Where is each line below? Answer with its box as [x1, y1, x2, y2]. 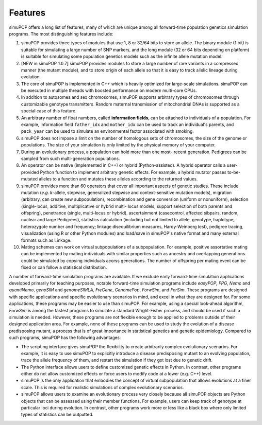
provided [21, 169, 39, 175]
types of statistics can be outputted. [21, 411, 94, 418]
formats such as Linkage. [21, 237, 72, 243]
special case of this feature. [21, 108, 77, 114]
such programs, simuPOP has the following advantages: [9, 335, 121, 340]
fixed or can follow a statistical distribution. [21, 265, 107, 270]
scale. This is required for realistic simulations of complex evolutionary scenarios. [21, 384, 184, 390]
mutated [21, 176, 38, 182]
